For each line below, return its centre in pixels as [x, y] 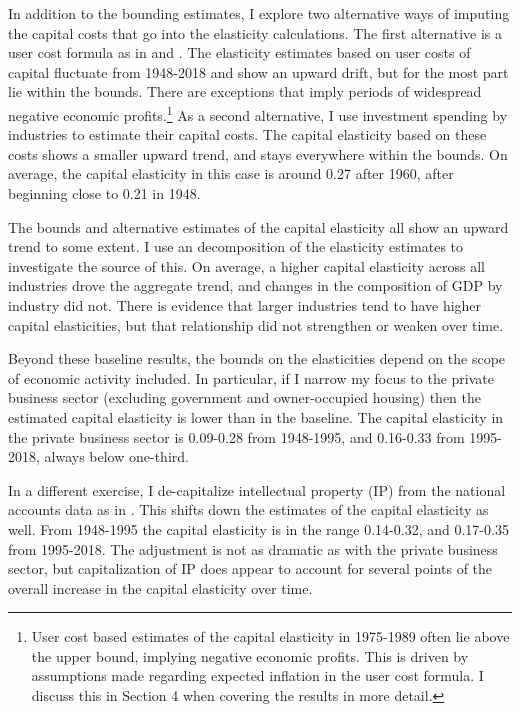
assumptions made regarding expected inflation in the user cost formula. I [257, 675]
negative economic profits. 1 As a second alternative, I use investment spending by [258, 113]
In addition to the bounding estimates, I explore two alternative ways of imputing [259, 13]
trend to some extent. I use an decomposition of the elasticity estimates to [236, 246]
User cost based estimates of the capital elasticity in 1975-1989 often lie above [270, 636]
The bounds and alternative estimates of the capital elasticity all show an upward [258, 226]
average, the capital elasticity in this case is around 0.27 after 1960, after [231, 173]
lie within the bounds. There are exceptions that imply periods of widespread [245, 91]
